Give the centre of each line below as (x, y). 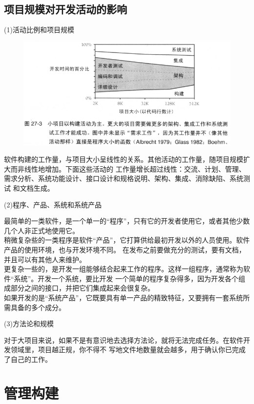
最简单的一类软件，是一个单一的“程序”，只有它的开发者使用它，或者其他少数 (127, 221)
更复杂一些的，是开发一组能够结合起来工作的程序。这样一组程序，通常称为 (124, 269)
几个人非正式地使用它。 (42, 230)
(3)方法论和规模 (29, 324)
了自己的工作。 (28, 359)
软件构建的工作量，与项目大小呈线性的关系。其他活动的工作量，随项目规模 (124, 159)
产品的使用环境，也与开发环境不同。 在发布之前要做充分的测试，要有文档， (125, 250)
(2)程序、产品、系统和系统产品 (53, 204)
